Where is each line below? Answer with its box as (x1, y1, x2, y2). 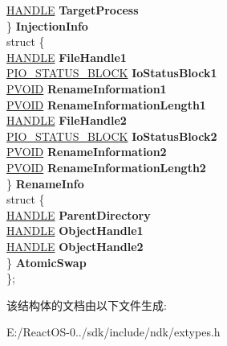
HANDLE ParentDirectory (6, 206, 151, 223)
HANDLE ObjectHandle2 (6, 237, 144, 254)
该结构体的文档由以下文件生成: (6, 296, 167, 313)
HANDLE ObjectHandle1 (6, 222, 144, 239)
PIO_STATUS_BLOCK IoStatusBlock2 (6, 127, 217, 144)
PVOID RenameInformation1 (6, 80, 167, 97)
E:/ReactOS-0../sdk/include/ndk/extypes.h (6, 323, 221, 340)
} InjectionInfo (6, 17, 88, 34)
